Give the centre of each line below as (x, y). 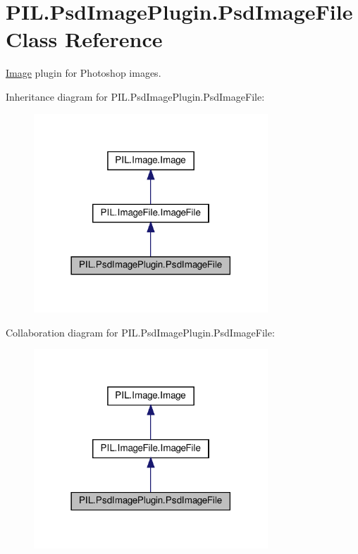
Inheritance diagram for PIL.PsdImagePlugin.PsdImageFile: (135, 96)
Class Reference (84, 39)
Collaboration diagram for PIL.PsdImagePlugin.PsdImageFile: (140, 332)
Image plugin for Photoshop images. (84, 73)
